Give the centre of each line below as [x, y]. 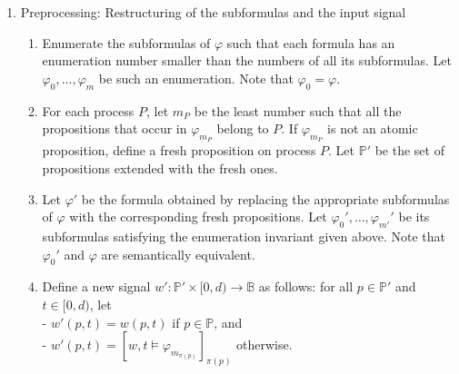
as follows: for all [306, 286]
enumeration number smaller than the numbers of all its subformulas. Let [247, 60]
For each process [88, 110]
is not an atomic [373, 128]
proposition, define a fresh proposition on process [179, 150]
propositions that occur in [115, 128]
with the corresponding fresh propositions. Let [198, 217]
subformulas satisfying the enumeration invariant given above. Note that [244, 236]
